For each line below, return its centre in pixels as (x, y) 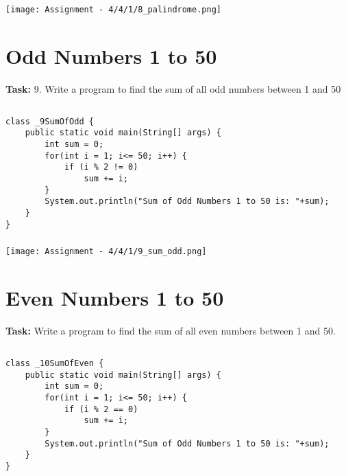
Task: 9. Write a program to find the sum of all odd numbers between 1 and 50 (173, 88)
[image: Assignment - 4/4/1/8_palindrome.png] (113, 9)
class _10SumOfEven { (55, 363)
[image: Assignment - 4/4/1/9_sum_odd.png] (106, 252)
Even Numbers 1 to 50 (115, 298)
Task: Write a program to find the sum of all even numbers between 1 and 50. (171, 330)
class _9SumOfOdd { (50, 121)
